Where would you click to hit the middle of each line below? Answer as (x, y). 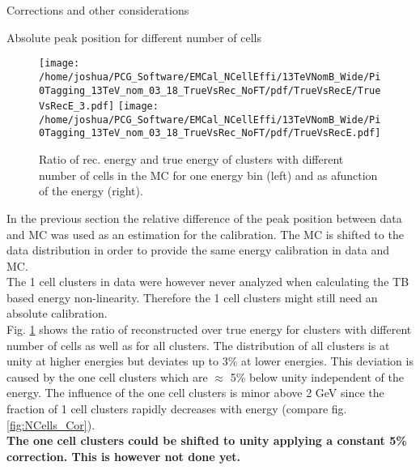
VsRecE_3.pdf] (77, 107)
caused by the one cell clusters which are (107, 376)
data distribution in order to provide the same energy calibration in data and (198, 250)
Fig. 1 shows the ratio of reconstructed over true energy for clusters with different (209, 329)
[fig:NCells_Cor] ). (51, 424)
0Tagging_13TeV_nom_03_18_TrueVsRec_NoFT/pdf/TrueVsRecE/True (210, 90)
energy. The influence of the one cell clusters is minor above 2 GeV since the (195, 393)
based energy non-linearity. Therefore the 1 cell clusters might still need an (192, 297)
